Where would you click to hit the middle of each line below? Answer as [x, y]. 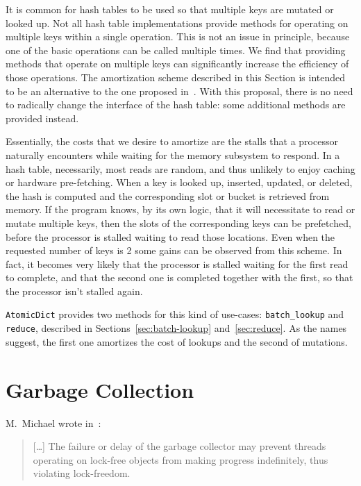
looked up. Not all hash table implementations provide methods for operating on [177, 23]
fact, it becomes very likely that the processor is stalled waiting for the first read [177, 263]
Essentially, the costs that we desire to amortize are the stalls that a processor [172, 141]
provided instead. [42, 118]
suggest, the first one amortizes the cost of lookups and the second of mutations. [177, 341]
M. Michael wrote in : [53, 422]
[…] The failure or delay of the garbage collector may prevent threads [179, 446]
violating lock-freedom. [82, 473]
